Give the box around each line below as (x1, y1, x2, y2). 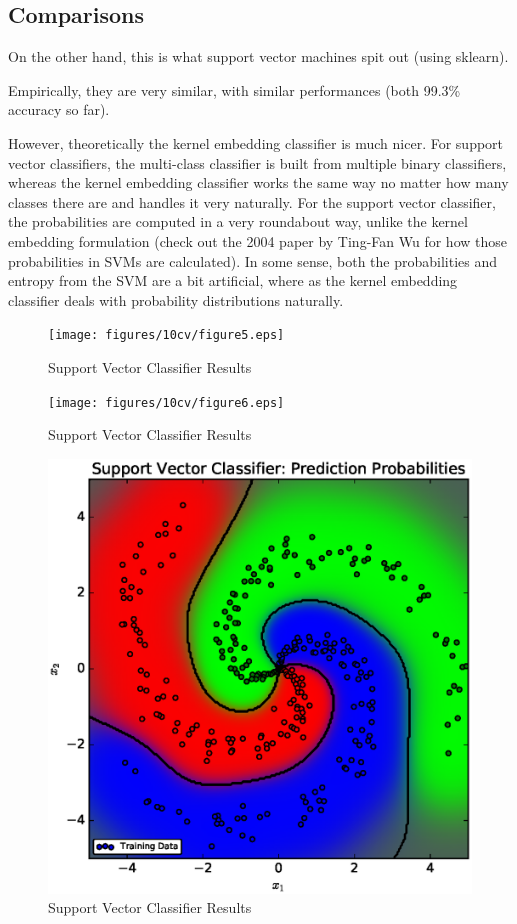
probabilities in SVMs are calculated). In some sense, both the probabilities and (8, 250, 498, 271)
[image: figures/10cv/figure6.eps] (48, 395, 285, 410)
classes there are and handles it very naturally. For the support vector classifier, (8, 191, 496, 212)
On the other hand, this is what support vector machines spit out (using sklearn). (8, 46, 509, 67)
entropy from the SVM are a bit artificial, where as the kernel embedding (8, 270, 458, 291)
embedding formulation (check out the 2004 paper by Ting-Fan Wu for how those (8, 230, 507, 251)
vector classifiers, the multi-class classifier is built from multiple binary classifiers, (8, 152, 507, 173)
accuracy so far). (8, 99, 110, 120)
